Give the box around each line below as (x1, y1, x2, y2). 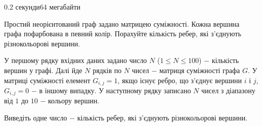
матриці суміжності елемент (4, 75, 91, 85)
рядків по (93, 65, 122, 75)
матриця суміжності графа (159, 65, 240, 75)
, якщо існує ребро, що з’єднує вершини (117, 75, 242, 85)
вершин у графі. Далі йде (4, 65, 82, 75)
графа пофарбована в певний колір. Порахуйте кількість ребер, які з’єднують (4, 28, 241, 39)
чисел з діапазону (201, 85, 255, 96)
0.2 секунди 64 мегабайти (4, 2, 81, 12)
